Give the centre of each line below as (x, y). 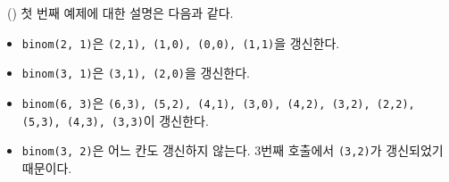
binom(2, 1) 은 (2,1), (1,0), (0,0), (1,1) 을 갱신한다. (181, 42)
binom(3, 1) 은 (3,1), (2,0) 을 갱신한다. (136, 73)
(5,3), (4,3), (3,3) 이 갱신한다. (115, 120)
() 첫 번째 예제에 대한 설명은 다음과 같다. (120, 12)
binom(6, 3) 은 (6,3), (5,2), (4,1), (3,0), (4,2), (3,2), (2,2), (218, 102)
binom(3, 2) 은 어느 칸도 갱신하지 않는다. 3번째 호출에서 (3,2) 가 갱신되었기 (233, 150)
